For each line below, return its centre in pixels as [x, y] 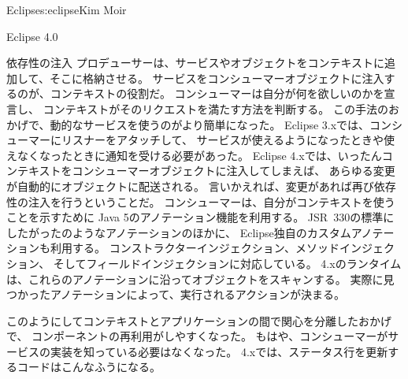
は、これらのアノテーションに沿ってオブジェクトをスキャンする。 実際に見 [200, 279]
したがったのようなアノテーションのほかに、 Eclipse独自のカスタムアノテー [200, 232]
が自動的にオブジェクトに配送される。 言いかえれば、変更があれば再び [190, 186]
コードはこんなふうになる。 [89, 367]
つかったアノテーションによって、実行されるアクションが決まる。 [176, 294]
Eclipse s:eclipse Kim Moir [67, 9]
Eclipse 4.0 [32, 36]
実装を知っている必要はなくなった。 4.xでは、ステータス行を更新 [219, 351]
